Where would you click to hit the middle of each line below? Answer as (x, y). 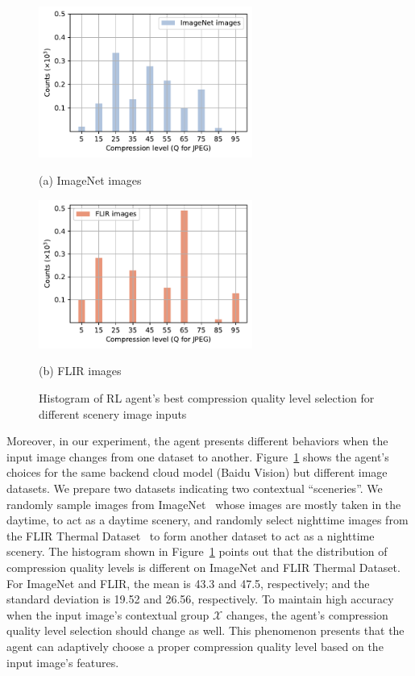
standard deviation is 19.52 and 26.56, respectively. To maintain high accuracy (200, 599)
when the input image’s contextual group (108, 614)
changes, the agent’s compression (307, 614)
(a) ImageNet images (90, 180)
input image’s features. (63, 662)
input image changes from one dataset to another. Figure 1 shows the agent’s (198, 456)
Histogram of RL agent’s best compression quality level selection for (207, 398)
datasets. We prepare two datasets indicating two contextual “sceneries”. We (195, 488)
